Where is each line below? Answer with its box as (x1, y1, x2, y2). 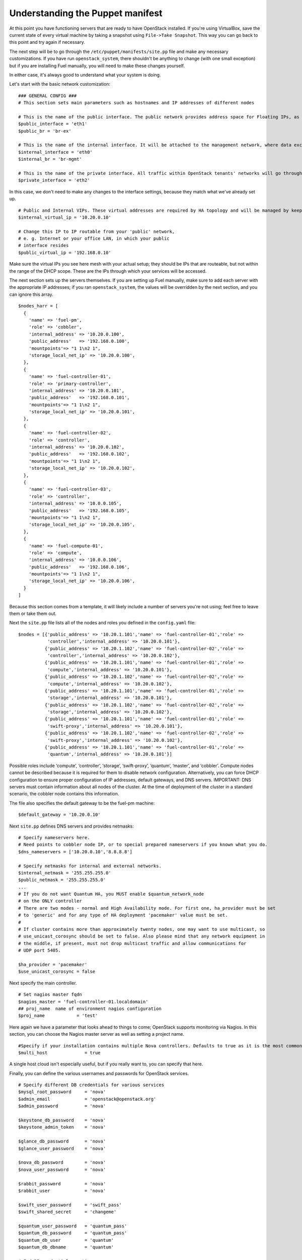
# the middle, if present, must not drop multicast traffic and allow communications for (18, 940, 247, 946)
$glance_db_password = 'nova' (18, 1139, 106, 1144)
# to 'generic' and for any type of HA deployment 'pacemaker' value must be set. (18, 912, 228, 918)
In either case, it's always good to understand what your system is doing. (9, 72, 161, 78)
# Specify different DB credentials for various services (18, 1082, 165, 1088)
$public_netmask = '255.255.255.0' (18, 877, 106, 883)
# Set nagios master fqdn (18, 992, 83, 997)
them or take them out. (9, 610, 57, 617)
